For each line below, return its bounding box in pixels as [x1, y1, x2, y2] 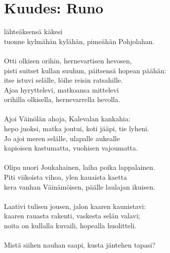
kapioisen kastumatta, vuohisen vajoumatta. [4, 143, 138, 153]
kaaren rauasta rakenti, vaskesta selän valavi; [4, 210, 140, 221]
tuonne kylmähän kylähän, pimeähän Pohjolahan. [4, 36, 155, 46]
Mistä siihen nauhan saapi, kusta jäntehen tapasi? [4, 240, 156, 250]
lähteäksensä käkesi [4, 26, 63, 37]
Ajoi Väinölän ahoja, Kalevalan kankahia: [4, 113, 130, 124]
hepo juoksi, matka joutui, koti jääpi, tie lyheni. [4, 123, 149, 134]
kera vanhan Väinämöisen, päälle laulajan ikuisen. [4, 181, 155, 192]
